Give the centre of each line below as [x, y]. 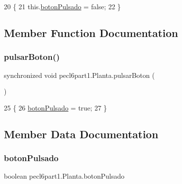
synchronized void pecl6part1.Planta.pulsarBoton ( [79, 75]
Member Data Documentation [81, 134]
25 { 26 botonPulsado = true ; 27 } [56, 107]
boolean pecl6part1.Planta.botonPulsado [64, 176]
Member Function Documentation [91, 32]
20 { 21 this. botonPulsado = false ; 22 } [62, 6]
